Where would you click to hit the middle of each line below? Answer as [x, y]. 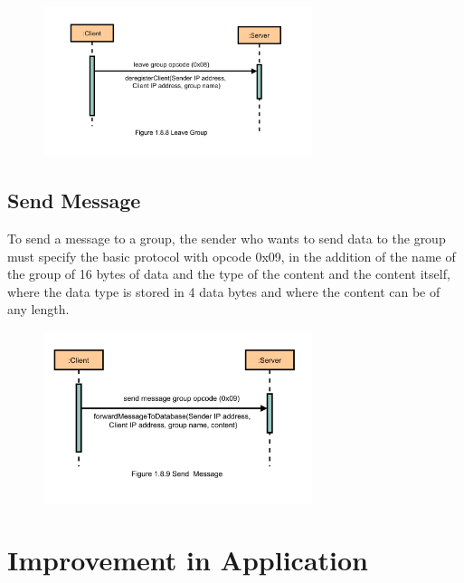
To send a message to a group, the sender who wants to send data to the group [227, 238]
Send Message [74, 201]
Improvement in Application [188, 560]
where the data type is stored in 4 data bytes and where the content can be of [224, 291]
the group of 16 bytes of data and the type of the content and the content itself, [229, 274]
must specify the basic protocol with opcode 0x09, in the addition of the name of [232, 256]
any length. [38, 309]
